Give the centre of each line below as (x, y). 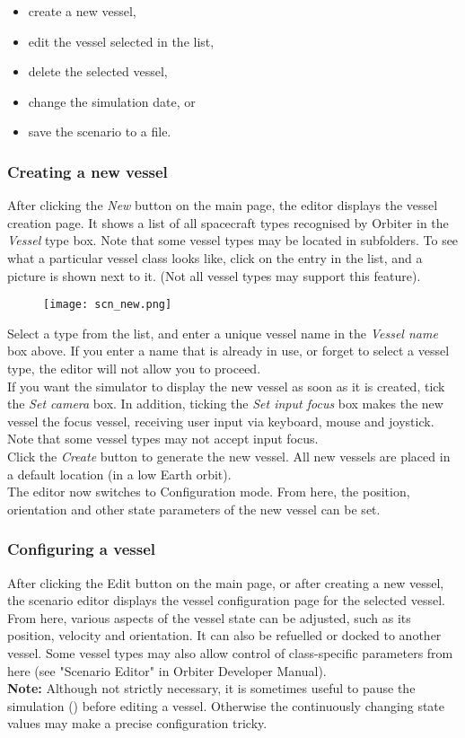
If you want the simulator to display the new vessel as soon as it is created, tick (226, 386)
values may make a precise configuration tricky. (137, 723)
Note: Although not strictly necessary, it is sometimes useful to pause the (211, 688)
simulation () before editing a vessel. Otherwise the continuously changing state (226, 705)
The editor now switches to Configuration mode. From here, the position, (209, 492)
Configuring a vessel (81, 549)
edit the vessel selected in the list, (121, 41)
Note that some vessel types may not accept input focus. (163, 439)
